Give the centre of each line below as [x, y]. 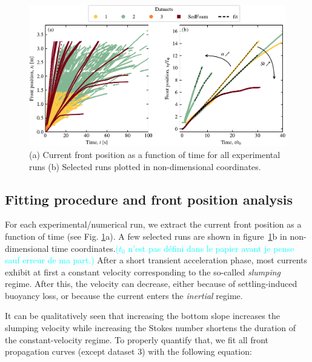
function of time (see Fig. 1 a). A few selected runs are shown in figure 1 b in [146, 236]
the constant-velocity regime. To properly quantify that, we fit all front [137, 339]
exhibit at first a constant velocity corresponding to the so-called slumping [143, 271]
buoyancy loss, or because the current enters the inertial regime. [124, 295]
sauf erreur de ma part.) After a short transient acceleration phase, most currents [156, 260]
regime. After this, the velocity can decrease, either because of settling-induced [151, 284]
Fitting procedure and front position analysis [149, 199]
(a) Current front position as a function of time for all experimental [155, 154]
